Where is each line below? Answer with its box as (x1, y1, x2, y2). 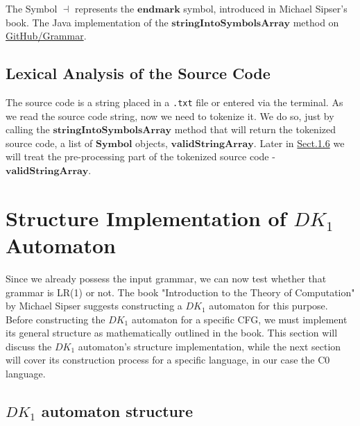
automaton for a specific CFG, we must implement (131, 312, 348, 326)
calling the (6, 122, 50, 137)
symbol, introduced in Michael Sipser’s (183, 1, 348, 15)
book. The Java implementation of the (6, 15, 169, 29)
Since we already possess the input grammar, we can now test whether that (6, 271, 327, 285)
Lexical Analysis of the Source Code (6, 62, 271, 84)
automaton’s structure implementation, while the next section (78, 339, 341, 353)
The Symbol (6, 1, 58, 15)
